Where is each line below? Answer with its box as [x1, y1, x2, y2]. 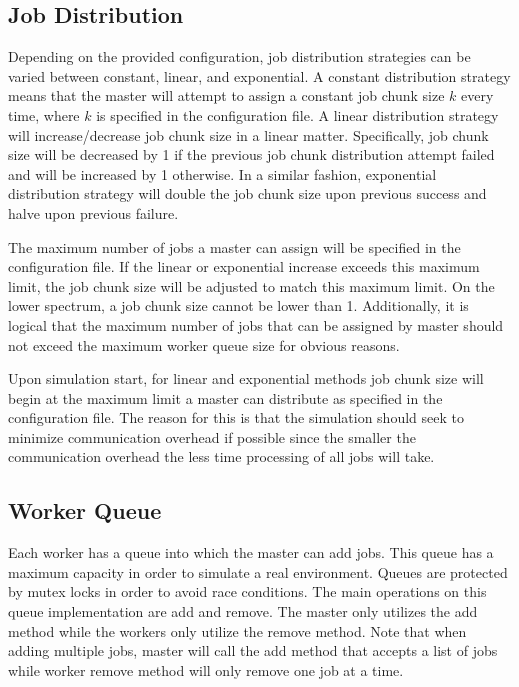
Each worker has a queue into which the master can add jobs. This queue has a [8, 542, 494, 563]
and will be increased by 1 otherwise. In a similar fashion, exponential [8, 163, 437, 184]
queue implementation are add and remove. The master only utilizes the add [8, 601, 478, 622]
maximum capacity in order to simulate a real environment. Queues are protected [8, 561, 508, 582]
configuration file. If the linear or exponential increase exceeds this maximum [8, 256, 480, 277]
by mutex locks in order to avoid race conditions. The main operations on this [8, 581, 487, 602]
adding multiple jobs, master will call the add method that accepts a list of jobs [8, 640, 498, 661]
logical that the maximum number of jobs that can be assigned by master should [8, 314, 504, 335]
